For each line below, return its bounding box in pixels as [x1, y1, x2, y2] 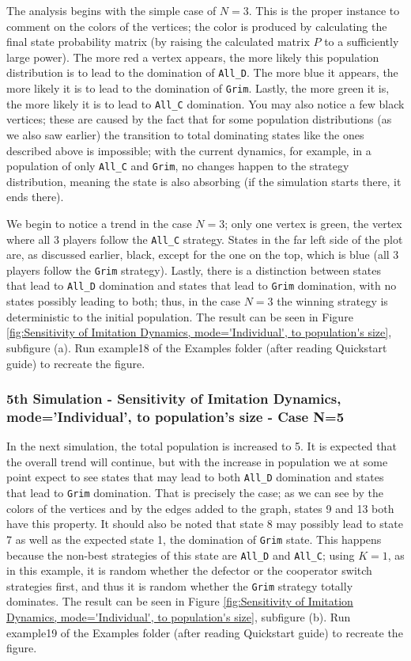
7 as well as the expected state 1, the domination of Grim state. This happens [6, 530, 382, 547]
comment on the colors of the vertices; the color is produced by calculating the [6, 17, 387, 34]
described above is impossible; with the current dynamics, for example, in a [6, 142, 371, 158]
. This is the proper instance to [248, 2, 400, 18]
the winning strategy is [277, 293, 388, 310]
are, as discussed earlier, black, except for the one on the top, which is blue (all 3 [6, 246, 399, 263]
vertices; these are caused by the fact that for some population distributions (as [6, 111, 392, 127]
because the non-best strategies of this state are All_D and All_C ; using [6, 546, 355, 563]
